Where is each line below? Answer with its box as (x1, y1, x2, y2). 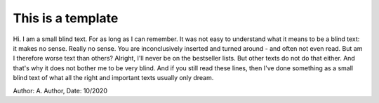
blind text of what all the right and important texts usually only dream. (13, 74, 214, 82)
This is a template (13, 10, 119, 26)
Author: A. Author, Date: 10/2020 (13, 86, 108, 95)
